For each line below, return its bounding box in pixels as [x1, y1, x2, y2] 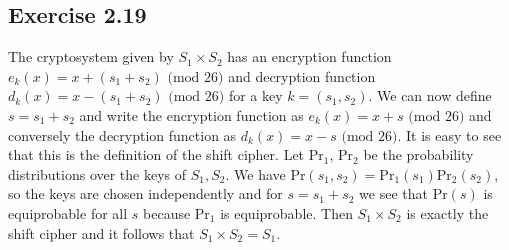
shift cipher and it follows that [8, 222, 195, 243]
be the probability [363, 144, 474, 165]
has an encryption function [227, 46, 392, 67]
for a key [228, 85, 283, 106]
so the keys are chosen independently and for [8, 183, 283, 204]
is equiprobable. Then [220, 202, 353, 223]
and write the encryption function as [79, 104, 304, 125]
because [143, 202, 191, 223]
